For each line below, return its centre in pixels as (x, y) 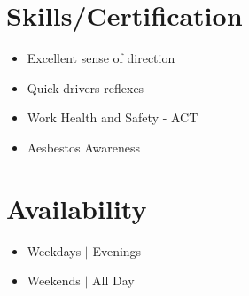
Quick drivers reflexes (86, 87)
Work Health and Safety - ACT (113, 117)
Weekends (54, 280)
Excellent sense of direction (101, 58)
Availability (77, 208)
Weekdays (54, 250)
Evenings (117, 250)
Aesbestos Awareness (83, 147)
